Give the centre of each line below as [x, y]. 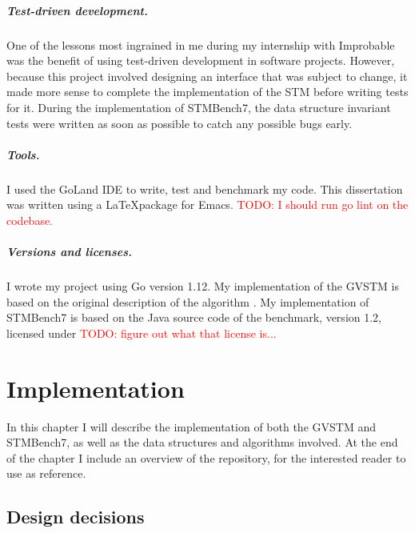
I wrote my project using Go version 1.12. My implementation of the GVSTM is [203, 286]
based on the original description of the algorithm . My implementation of [188, 301]
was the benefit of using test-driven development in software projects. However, [201, 60]
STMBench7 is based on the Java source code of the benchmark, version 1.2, [194, 317]
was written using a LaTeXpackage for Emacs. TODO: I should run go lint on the [207, 204]
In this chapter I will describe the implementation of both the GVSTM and [191, 426]
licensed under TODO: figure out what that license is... [142, 333]
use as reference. [46, 473]
